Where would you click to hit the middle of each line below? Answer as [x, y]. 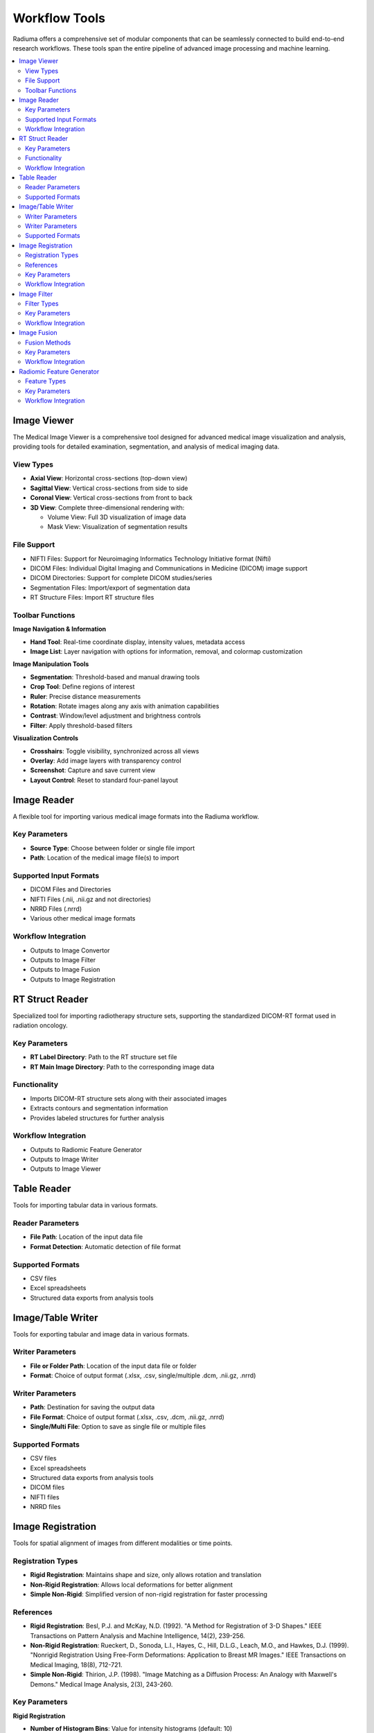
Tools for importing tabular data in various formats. [86, 1205]
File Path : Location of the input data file [87, 1237]
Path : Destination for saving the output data [92, 1407]
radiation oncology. [41, 1025]
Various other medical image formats [83, 918]
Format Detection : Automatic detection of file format [106, 1246]
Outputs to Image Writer [64, 1159]
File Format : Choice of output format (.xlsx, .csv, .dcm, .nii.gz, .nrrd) [127, 1417]
